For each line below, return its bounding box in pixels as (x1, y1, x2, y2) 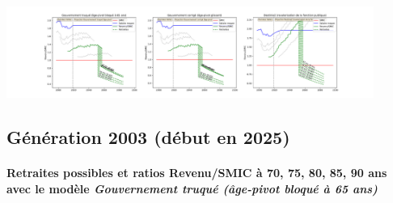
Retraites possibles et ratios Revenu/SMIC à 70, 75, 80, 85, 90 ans (6, 164, 387, 181)
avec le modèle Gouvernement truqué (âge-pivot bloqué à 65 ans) (6, 180, 378, 197)
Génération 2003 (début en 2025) (6, 125, 290, 150)
